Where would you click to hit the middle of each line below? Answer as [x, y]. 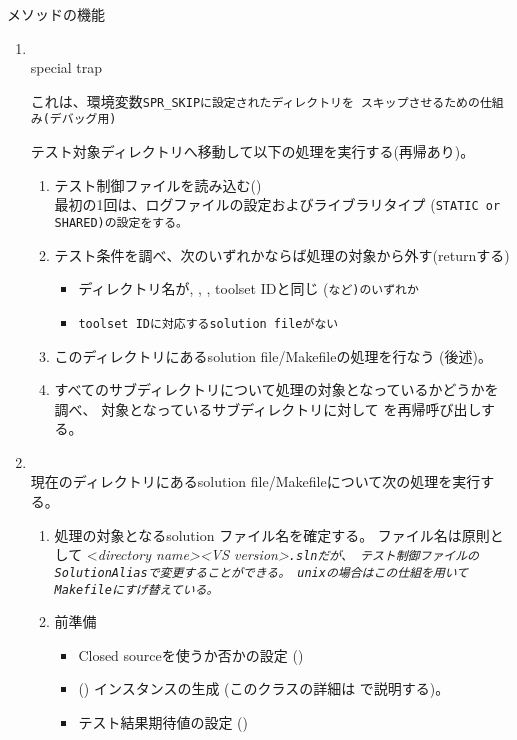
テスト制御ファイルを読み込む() [158, 184]
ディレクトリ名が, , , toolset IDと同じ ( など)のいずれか [248, 288]
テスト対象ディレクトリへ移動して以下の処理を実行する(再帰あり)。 [252, 151]
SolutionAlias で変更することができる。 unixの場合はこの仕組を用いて [261, 572]
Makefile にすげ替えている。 [136, 589]
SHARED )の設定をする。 [121, 222]
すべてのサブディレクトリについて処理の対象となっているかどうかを [276, 389]
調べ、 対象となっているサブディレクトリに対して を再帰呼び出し [268, 408]
